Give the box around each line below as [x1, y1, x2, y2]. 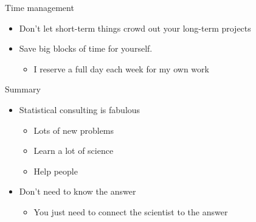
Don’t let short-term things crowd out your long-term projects [19, 21, 251, 34]
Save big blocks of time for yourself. [19, 42, 153, 55]
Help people [33, 164, 78, 177]
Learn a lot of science [33, 144, 114, 157]
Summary [5, 83, 41, 95]
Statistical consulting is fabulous [19, 103, 140, 116]
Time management [5, 1, 74, 13]
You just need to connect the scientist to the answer [33, 205, 228, 218]
